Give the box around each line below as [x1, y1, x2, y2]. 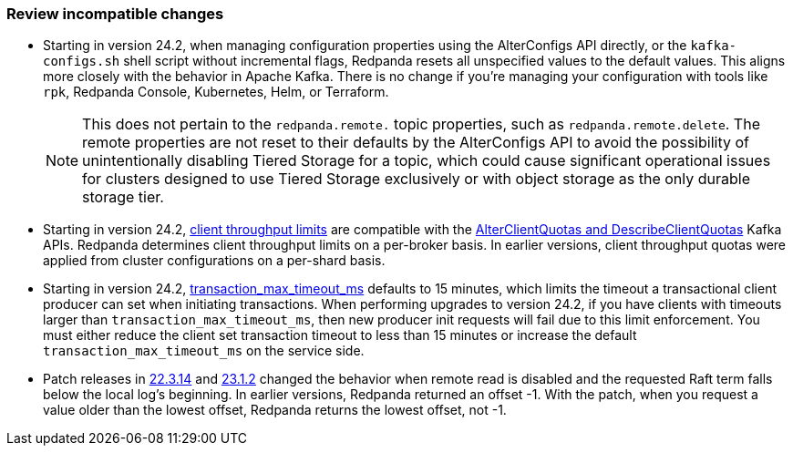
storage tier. [82, 188, 164, 207]
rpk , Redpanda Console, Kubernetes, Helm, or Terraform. [43, 84, 389, 100]
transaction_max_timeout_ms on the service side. [43, 343, 365, 359]
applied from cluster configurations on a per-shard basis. [43, 252, 386, 269]
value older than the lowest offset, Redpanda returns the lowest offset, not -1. [43, 402, 507, 418]
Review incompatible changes [6, 5, 224, 23]
